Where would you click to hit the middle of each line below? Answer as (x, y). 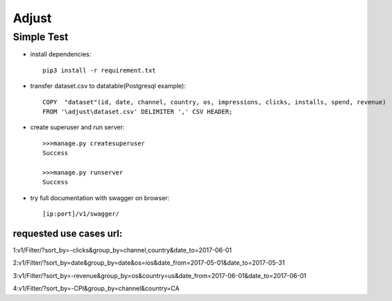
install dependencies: (61, 54)
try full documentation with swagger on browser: (100, 197)
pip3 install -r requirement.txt (99, 70)
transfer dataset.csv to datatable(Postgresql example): (108, 86)
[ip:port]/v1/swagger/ (81, 214)
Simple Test (41, 37)
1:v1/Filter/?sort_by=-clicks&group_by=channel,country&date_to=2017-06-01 (122, 250)
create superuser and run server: (77, 127)
